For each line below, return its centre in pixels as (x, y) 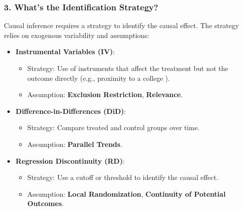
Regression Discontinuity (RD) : (70, 160)
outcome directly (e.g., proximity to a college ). (99, 78)
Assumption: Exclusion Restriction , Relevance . (105, 94)
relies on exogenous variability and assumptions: (77, 35)
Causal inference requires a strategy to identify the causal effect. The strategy (121, 25)
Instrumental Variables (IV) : (65, 52)
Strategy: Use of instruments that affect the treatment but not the (128, 68)
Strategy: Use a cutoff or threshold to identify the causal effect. (123, 177)
